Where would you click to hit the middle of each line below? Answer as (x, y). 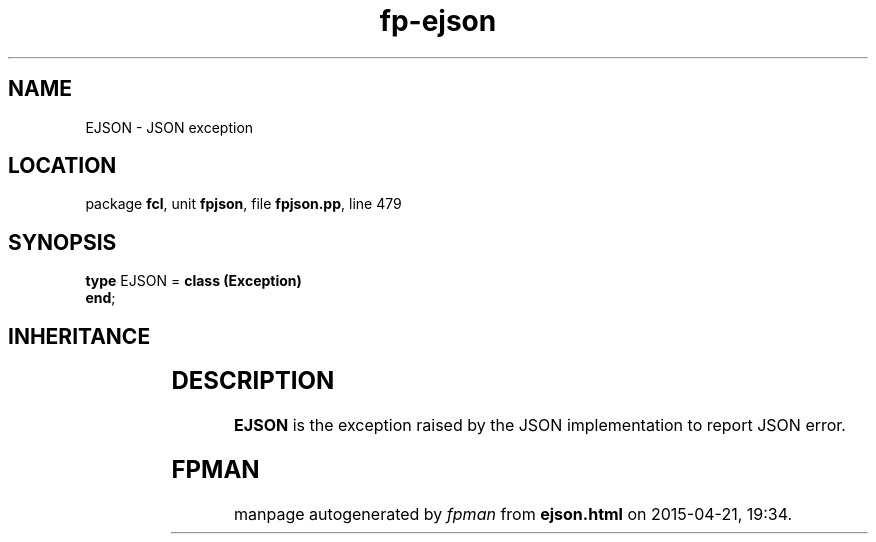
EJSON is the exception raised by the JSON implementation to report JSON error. (540, 425)
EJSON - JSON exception (169, 127)
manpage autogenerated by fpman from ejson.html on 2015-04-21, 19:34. (513, 513)
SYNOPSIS (62, 242)
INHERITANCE (79, 336)
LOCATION (62, 166)
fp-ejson (438, 21)
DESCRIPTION (253, 381)
